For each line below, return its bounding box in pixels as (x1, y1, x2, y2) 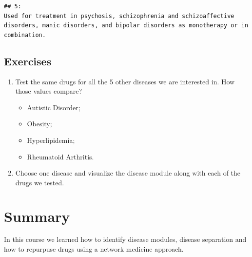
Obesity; (27, 119, 52, 129)
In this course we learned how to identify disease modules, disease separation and (4, 234, 247, 244)
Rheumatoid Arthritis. (27, 151, 94, 161)
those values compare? (15, 86, 82, 96)
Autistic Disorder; (27, 102, 80, 112)
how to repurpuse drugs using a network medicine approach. (4, 244, 184, 254)
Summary (4, 206, 70, 226)
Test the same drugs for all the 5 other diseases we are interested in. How (15, 76, 235, 86)
